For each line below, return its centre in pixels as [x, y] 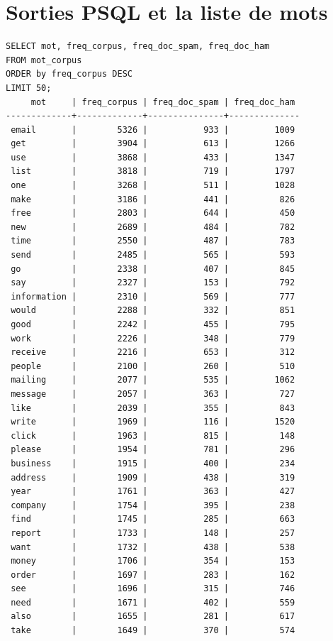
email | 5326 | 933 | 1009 [153, 130]
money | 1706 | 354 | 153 [153, 561]
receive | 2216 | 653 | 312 [153, 352]
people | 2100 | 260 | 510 [153, 366]
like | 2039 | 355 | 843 [153, 408]
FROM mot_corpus [44, 60]
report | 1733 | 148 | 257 [153, 533]
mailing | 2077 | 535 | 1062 [153, 380]
